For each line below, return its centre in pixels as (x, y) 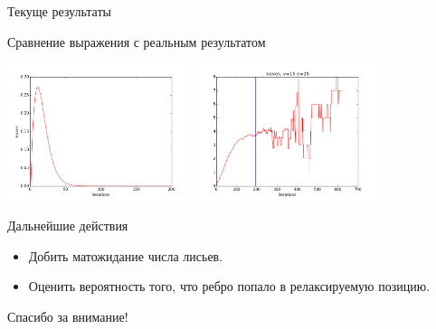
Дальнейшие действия (68, 225)
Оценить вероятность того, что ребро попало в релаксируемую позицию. (229, 286)
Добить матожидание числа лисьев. (126, 255)
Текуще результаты (60, 11)
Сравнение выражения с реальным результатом (137, 41)
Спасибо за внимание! (68, 316)
